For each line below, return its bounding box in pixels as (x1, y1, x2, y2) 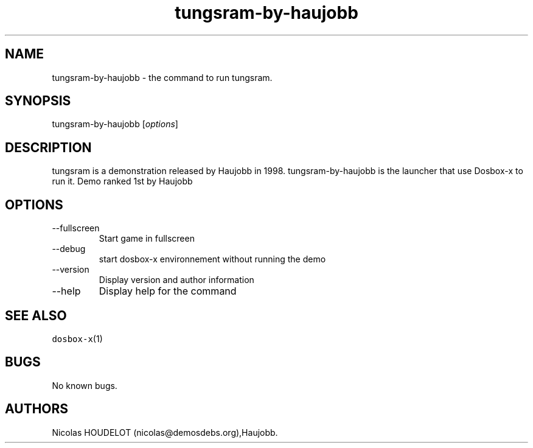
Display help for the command (99, 285, 237, 298)
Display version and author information (99, 275, 254, 285)
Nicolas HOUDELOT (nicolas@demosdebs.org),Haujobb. (52, 427, 278, 438)
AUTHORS (5, 401, 69, 417)
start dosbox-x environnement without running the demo (99, 254, 326, 265)
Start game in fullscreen (99, 233, 195, 244)
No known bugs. (52, 380, 117, 391)
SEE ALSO (5, 307, 67, 323)
